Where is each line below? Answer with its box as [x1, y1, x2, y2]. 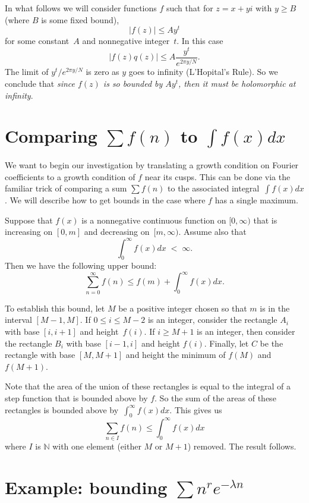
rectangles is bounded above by [5, 403, 119, 416]
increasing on [5, 225, 53, 238]
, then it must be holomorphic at [178, 77, 296, 89]
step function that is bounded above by [5, 391, 148, 404]
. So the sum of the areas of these [154, 391, 276, 404]
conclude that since [5, 77, 75, 89]
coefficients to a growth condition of [5, 170, 135, 183]
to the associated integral [168, 182, 260, 194]
